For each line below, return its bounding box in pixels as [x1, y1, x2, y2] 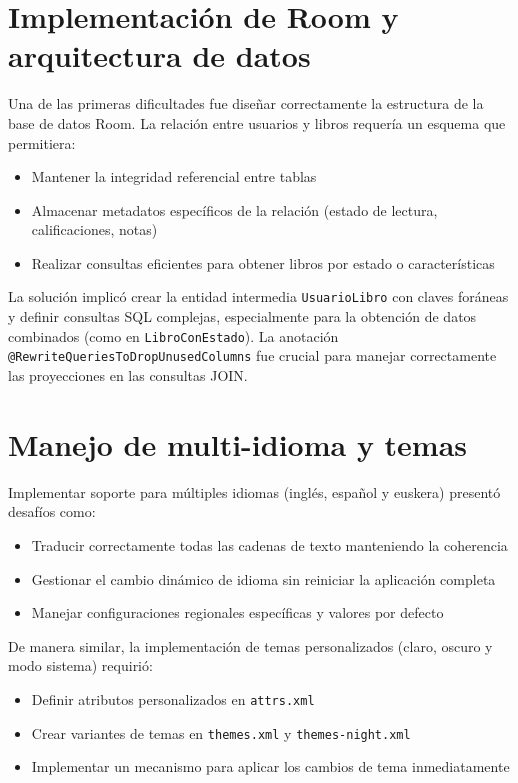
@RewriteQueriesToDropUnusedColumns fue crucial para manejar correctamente [8, 345, 497, 366]
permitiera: [8, 132, 76, 153]
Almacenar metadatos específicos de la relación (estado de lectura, [31, 199, 438, 220]
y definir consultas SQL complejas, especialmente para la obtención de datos [8, 306, 477, 327]
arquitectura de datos [8, 35, 311, 76]
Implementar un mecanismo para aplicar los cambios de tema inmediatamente [31, 756, 510, 777]
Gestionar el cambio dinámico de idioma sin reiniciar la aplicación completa [31, 568, 496, 589]
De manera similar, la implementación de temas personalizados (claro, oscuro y [8, 635, 493, 656]
